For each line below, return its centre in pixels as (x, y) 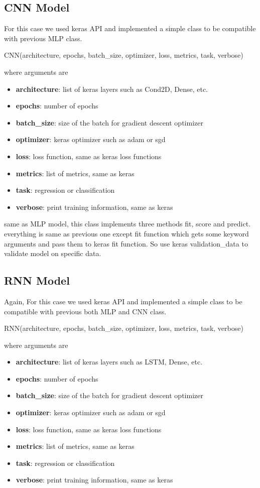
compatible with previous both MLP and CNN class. (85, 311)
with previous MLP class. (43, 38)
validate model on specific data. (53, 253)
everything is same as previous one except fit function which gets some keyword (126, 233)
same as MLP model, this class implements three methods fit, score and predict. (127, 224)
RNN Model (37, 280)
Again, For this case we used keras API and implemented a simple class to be (123, 301)
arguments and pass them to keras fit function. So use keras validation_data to (126, 243)
